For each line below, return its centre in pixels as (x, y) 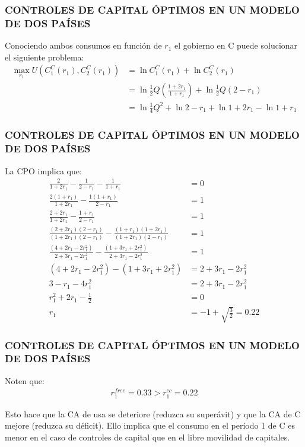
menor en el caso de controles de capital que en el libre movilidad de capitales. (147, 437)
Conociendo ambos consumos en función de (83, 45)
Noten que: (25, 380)
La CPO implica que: (43, 170)
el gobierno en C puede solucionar (236, 45)
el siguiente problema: (45, 57)
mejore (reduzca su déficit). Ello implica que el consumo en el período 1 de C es (150, 425)
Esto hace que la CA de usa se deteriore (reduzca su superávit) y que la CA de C (153, 414)
